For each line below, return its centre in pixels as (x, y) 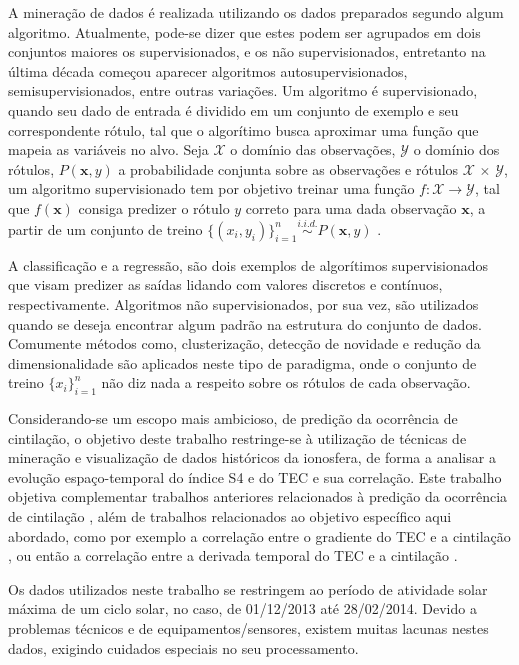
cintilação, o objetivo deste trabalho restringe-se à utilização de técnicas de (237, 437)
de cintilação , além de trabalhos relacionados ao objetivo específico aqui (230, 516)
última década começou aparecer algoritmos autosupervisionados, (208, 70)
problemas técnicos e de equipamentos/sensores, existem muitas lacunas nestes (248, 628)
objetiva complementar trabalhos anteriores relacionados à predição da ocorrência (258, 496)
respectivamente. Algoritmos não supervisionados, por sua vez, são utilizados (243, 303)
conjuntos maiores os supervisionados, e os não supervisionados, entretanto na (247, 51)
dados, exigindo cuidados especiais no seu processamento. (183, 647)
